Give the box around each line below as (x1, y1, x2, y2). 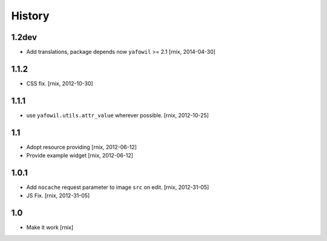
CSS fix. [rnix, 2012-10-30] (26, 79, 93, 87)
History (11, 9, 50, 22)
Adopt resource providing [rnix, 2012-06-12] (26, 143, 137, 151)
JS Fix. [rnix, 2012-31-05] (26, 192, 90, 199)
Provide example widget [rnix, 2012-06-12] (26, 152, 133, 159)
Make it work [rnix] (26, 224, 74, 231)
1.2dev (11, 32, 38, 42)
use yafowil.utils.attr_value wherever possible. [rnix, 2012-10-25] (26, 111, 209, 119)
